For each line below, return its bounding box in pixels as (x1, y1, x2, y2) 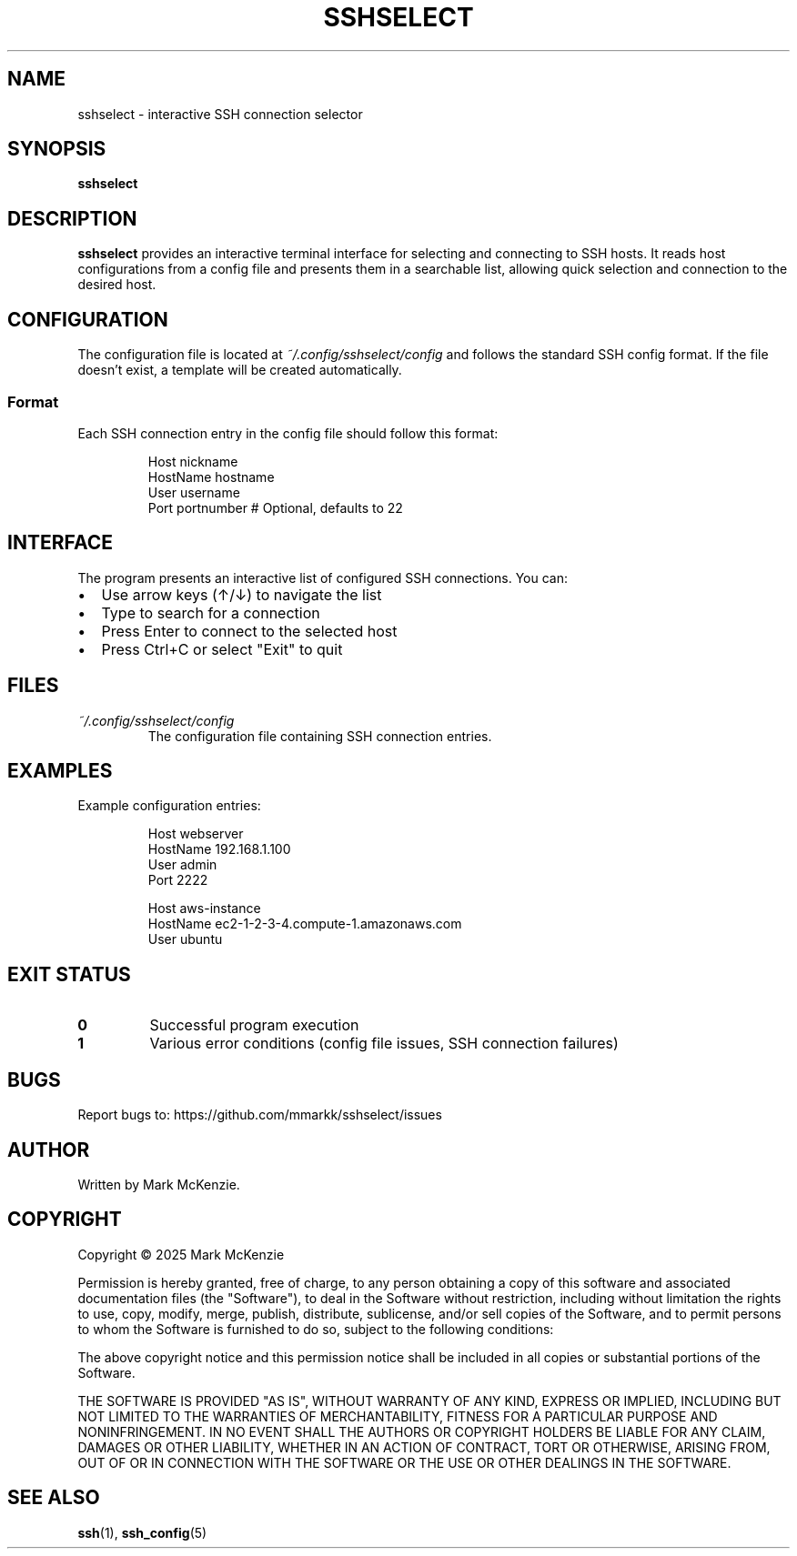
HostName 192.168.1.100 (147, 841, 291, 858)
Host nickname (147, 453, 238, 469)
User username (147, 484, 240, 500)
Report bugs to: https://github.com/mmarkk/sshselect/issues (77, 1107, 442, 1123)
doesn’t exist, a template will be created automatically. (77, 362, 402, 378)
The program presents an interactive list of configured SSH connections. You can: (77, 569, 568, 586)
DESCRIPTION (7, 206, 137, 230)
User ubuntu (147, 931, 223, 948)
